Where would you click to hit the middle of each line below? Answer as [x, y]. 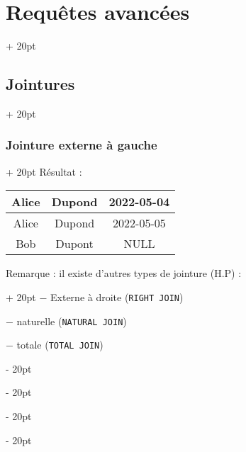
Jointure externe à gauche [82, 145]
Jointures [40, 84]
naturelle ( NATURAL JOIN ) [72, 321]
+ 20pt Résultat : [44, 171]
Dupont [74, 244]
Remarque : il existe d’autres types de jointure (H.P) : [124, 273]
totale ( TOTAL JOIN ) [60, 345]
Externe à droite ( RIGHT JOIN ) [117, 296]
